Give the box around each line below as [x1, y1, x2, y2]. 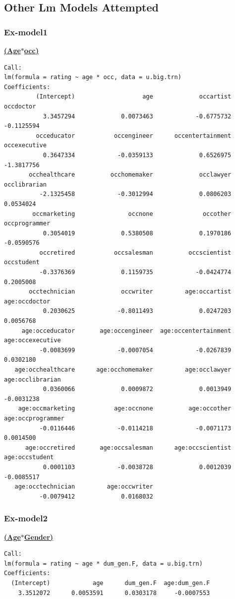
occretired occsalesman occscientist [39, 249, 232, 256]
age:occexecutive [4, 337, 61, 344]
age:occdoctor [4, 298, 51, 305]
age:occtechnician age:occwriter [14, 483, 153, 491]
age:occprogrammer [4, 414, 64, 422]
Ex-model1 [4, 25, 48, 38]
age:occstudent [4, 454, 54, 461]
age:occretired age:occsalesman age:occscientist [25, 444, 232, 451]
